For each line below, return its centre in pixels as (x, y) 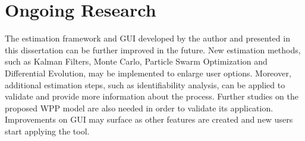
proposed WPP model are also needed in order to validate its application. (139, 108)
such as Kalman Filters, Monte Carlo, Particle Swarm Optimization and (136, 61)
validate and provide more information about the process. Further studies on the (152, 96)
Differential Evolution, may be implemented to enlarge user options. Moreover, (148, 73)
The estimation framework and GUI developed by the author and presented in (147, 38)
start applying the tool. (47, 131)
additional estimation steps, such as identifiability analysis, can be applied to (145, 84)
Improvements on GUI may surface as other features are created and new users (149, 119)
